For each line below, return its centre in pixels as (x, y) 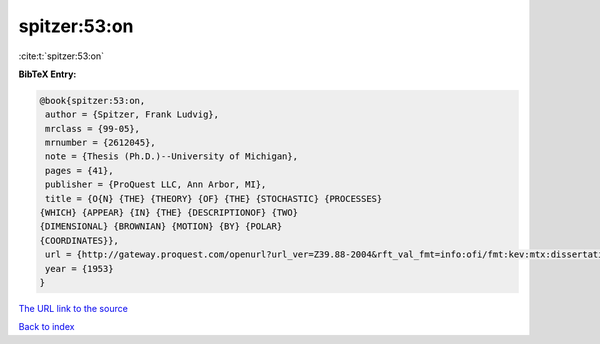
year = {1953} (79, 268)
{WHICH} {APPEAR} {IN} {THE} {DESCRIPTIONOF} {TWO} (169, 213)
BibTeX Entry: (47, 74)
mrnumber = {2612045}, (101, 143)
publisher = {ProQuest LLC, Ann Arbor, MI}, (156, 184)
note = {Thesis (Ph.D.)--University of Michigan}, (172, 156)
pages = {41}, (79, 170)
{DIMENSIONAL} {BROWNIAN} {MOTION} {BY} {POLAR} (161, 226)
